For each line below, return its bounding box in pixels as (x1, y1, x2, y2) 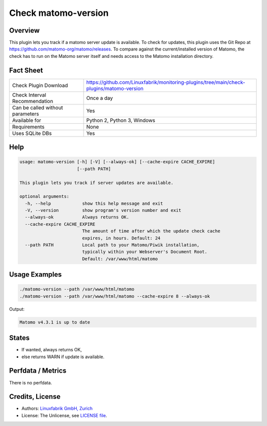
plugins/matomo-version (86, 85, 143, 92)
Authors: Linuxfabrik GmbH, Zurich (21, 406, 93, 412)
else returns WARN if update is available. (21, 354, 105, 360)
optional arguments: (19, 193, 69, 199)
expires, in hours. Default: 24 (82, 235, 161, 241)
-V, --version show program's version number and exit (25, 208, 181, 213)
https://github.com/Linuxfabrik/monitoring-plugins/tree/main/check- (86, 79, 246, 86)
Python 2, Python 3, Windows (86, 117, 156, 124)
